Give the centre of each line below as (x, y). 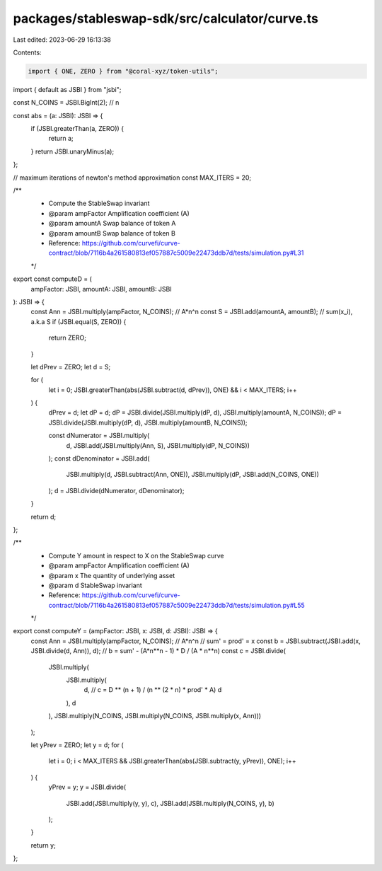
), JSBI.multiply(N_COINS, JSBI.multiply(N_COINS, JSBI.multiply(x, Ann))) (155, 716)
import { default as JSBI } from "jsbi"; (67, 89)
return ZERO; (67, 338)
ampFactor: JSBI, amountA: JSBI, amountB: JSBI (102, 289)
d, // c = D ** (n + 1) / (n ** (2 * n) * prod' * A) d (153, 690)
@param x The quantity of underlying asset (112, 575)
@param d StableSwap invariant (95, 585)
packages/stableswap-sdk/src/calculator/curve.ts (166, 18)
